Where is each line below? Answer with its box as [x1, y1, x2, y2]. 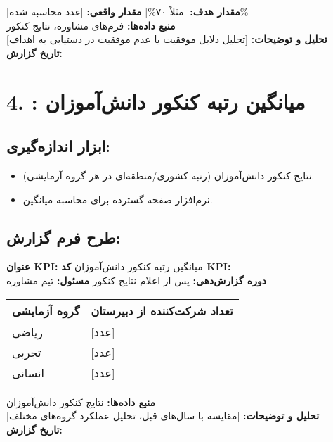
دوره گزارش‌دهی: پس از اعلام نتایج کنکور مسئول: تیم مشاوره [6, 272, 266, 287]
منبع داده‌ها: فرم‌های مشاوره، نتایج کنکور [6, 18, 176, 32]
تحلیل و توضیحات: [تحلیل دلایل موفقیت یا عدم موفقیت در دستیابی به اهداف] [6, 32, 327, 46]
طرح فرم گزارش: [6, 226, 121, 248]
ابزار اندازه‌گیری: [6, 135, 111, 157]
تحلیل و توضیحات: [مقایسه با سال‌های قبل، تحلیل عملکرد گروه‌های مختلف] [6, 408, 320, 423]
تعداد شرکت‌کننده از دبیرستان [91, 302, 233, 319]
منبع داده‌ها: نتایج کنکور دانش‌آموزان [6, 394, 155, 409]
